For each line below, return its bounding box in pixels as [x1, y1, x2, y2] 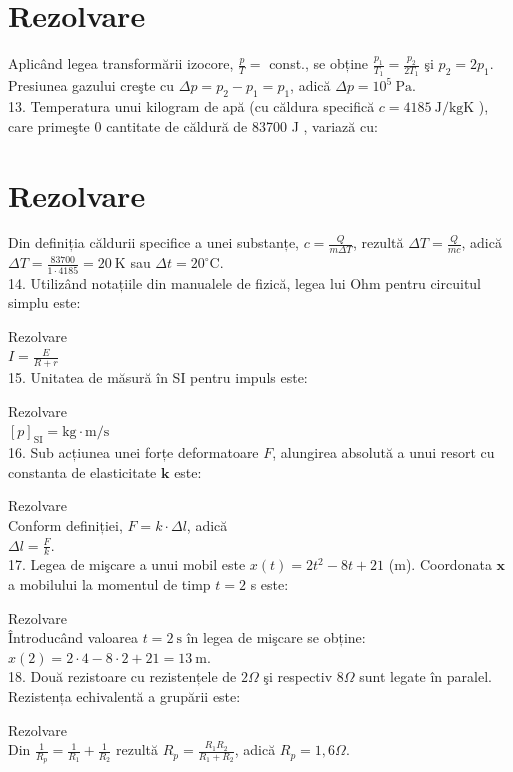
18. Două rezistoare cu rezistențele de [8, 666, 237, 687]
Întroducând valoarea [8, 627, 138, 648]
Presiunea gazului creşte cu [8, 75, 175, 96]
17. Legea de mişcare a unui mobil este [8, 554, 246, 575]
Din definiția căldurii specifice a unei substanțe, [8, 232, 299, 253]
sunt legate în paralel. [359, 666, 492, 687]
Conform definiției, [8, 514, 123, 535]
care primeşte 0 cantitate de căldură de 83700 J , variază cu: [8, 115, 378, 136]
